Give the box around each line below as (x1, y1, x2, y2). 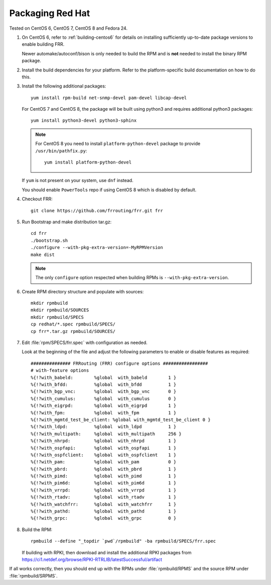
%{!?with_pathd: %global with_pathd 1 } (31, 509, 177, 514)
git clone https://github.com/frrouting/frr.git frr (31, 208, 163, 213)
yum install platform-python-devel (44, 159, 132, 165)
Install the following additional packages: (22, 83, 106, 89)
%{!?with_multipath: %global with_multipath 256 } (31, 431, 182, 437)
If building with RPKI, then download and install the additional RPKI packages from (22, 549, 192, 555)
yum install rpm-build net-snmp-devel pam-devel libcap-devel (31, 95, 187, 101)
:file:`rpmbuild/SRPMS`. (9, 572, 58, 578)
